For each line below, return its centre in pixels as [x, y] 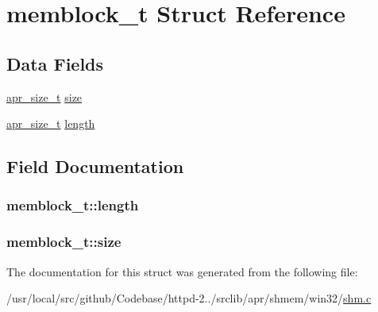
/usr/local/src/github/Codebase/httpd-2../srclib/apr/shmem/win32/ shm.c [189, 298]
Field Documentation [95, 166]
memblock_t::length [73, 205]
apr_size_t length [51, 123]
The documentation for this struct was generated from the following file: [182, 271]
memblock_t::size [64, 242]
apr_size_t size [44, 96]
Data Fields [55, 63]
